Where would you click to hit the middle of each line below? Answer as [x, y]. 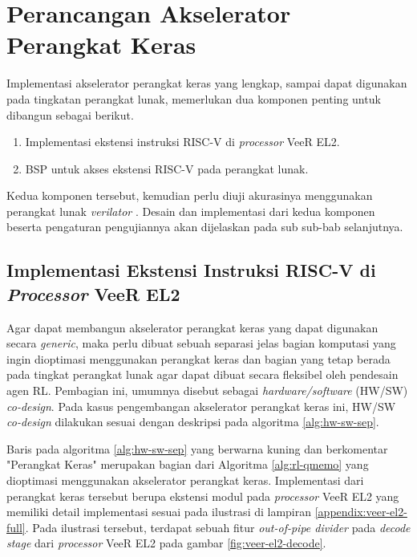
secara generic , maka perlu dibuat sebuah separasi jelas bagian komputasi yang [201, 343]
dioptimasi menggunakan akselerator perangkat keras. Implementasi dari [185, 480]
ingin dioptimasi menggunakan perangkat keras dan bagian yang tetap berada [198, 358]
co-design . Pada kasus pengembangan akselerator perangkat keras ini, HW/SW [201, 406]
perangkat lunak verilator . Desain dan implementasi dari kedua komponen [191, 211]
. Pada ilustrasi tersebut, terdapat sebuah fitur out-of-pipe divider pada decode [218, 527]
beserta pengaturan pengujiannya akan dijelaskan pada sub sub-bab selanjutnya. [205, 227]
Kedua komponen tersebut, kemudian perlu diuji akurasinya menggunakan [190, 195]
